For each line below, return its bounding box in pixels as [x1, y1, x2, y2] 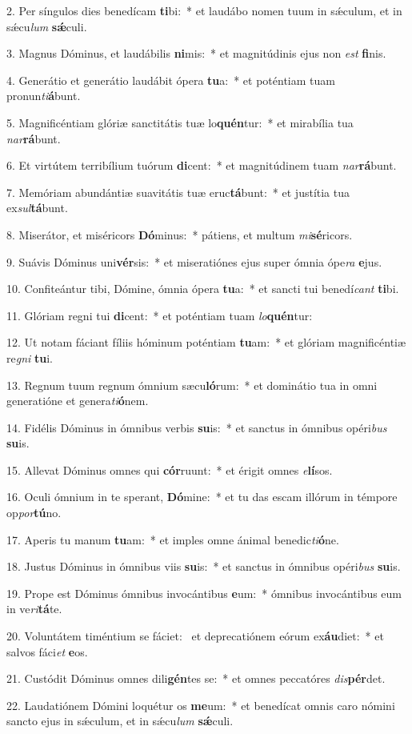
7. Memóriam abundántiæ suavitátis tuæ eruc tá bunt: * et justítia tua [6, 183, 350, 200]
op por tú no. [6, 504, 62, 521]
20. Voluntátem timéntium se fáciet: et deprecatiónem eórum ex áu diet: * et [6, 628, 384, 644]
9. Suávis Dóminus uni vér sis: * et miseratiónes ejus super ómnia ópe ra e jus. [6, 253, 382, 270]
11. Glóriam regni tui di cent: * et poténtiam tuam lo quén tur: [6, 307, 313, 323]
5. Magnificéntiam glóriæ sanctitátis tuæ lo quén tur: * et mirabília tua [6, 114, 354, 130]
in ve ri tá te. [6, 600, 62, 617]
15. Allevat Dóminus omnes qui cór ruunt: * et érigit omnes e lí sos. [6, 461, 333, 478]
